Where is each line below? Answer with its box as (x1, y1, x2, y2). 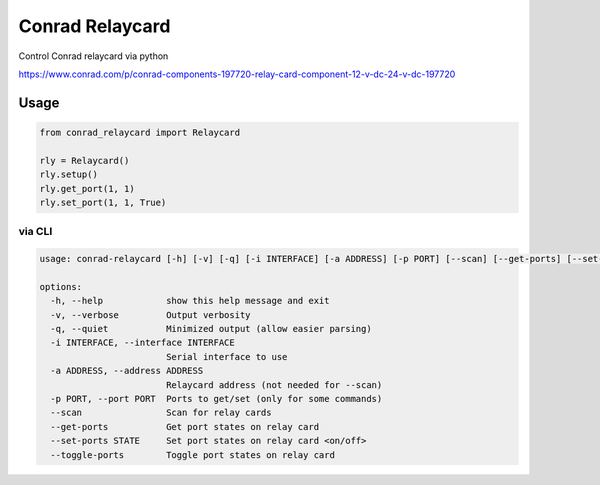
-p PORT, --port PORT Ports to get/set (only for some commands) (50, 393, 383, 404)
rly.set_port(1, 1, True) (39, 196, 167, 208)
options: (39, 281, 83, 292)
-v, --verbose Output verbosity (50, 309, 251, 320)
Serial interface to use (165, 351, 288, 362)
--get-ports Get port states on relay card (50, 421, 320, 432)
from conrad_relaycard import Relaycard (39, 126, 240, 138)
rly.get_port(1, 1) (39, 183, 135, 194)
